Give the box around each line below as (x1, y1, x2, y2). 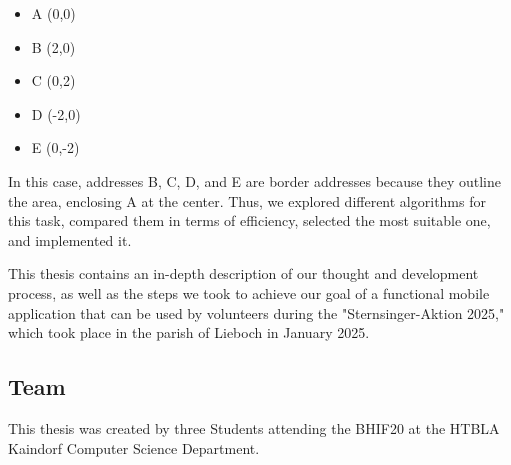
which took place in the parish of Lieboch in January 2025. (8, 322, 370, 343)
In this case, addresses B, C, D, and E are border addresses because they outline (8, 170, 501, 191)
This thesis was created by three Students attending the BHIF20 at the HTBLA (8, 417, 500, 438)
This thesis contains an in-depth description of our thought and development (8, 263, 479, 284)
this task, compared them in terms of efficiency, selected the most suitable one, (8, 210, 491, 231)
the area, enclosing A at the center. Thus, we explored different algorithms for (8, 190, 486, 211)
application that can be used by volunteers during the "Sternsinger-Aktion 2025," (8, 302, 505, 323)
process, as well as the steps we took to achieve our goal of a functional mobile (8, 282, 490, 303)
